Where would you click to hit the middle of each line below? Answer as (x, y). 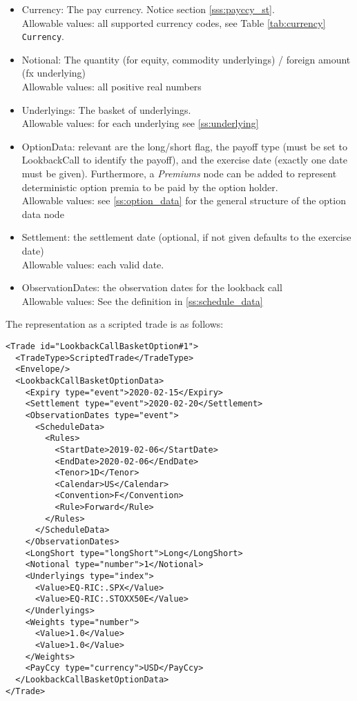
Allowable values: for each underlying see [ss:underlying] (140, 123)
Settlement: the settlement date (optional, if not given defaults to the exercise (186, 237)
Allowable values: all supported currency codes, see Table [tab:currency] (174, 22)
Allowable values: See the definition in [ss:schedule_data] (142, 300)
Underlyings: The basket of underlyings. (106, 109)
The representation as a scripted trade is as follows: (115, 324)
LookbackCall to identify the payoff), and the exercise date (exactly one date (185, 160)
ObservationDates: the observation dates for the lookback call (152, 287)
